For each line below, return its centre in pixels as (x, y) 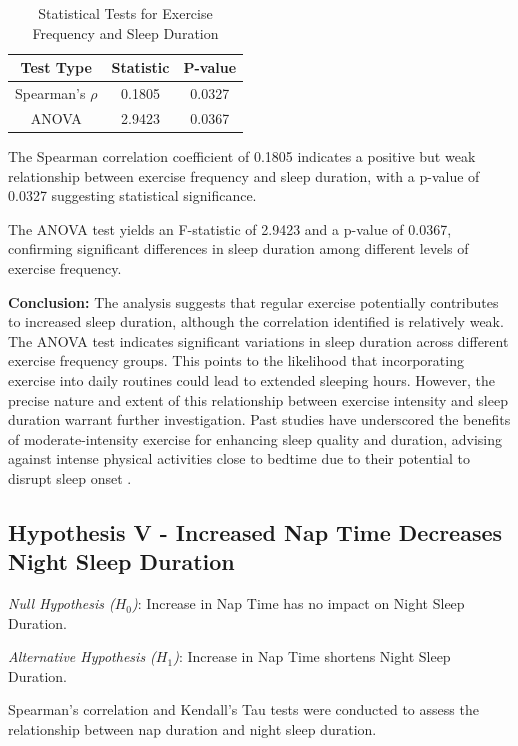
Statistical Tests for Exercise (125, 13)
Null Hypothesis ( (61, 603)
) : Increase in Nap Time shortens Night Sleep (312, 656)
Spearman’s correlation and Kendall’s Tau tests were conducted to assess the (243, 709)
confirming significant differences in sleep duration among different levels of (238, 248)
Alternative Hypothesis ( (82, 656)
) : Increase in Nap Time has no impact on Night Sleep (298, 603)
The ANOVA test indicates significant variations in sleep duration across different (258, 340)
